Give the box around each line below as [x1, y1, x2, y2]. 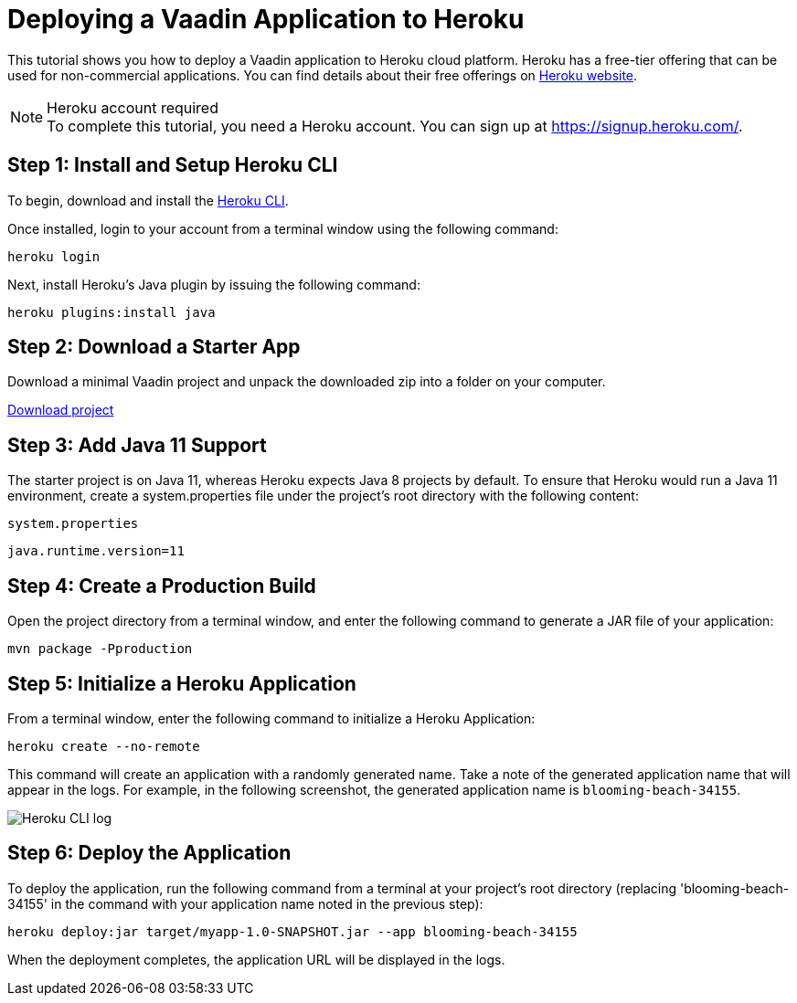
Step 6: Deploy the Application [7, 841, 292, 865]
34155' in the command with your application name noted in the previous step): [7, 895, 484, 912]
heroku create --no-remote [7, 738, 200, 754]
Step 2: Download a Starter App [7, 335, 301, 359]
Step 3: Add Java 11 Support [7, 433, 267, 457]
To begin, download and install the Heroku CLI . [7, 192, 289, 208]
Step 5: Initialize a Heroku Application [7, 671, 356, 695]
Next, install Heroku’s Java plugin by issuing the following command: [7, 276, 420, 292]
